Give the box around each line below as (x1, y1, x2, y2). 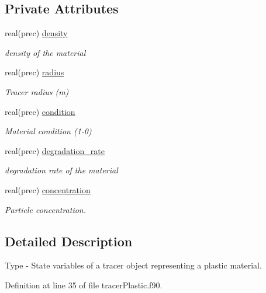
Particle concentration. (5, 203, 87, 215)
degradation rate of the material (5, 164, 118, 176)
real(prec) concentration (5, 183, 91, 196)
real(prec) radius (5, 66, 64, 78)
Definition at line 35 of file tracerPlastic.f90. (5, 278, 163, 291)
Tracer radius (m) (5, 85, 69, 97)
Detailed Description (5, 232, 133, 250)
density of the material (5, 46, 86, 58)
